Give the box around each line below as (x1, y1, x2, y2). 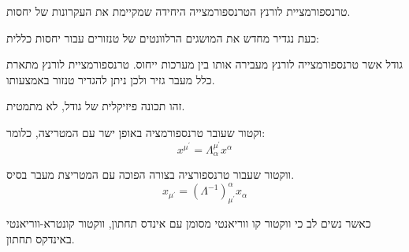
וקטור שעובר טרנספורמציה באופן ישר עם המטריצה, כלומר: (6, 124, 266, 140)
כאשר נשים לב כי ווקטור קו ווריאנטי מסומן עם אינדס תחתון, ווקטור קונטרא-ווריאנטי (6, 215, 371, 232)
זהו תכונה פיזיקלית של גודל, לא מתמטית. (6, 98, 185, 114)
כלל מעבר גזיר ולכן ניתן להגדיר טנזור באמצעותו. (6, 71, 215, 87)
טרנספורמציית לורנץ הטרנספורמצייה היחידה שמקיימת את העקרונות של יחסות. (6, 3, 351, 19)
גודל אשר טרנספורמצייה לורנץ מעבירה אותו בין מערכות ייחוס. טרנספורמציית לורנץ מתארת (6, 56, 403, 72)
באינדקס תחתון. (6, 230, 75, 246)
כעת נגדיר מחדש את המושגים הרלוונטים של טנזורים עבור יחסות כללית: (6, 29, 319, 46)
